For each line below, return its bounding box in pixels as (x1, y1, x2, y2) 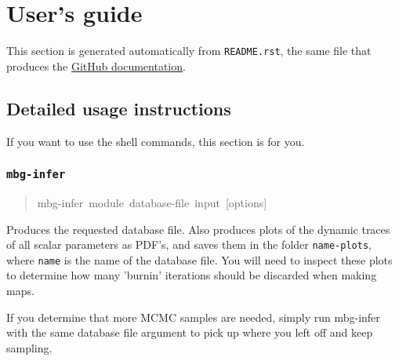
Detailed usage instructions (6, 96, 231, 120)
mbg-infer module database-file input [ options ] (37, 194, 267, 210)
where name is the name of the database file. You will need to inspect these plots (6, 251, 393, 268)
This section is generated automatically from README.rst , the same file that (6, 42, 372, 59)
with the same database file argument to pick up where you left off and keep (6, 324, 373, 341)
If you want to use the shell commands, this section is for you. (6, 133, 305, 149)
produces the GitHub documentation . (6, 57, 186, 74)
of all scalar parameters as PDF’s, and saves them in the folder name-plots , (6, 236, 372, 253)
